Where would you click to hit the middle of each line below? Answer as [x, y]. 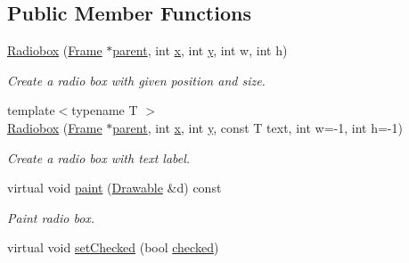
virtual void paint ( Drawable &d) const [115, 188]
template [31, 110]
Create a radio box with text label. [99, 157]
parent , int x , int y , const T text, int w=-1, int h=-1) [258, 127]
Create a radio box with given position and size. [136, 80]
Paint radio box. [51, 217]
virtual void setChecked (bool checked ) [113, 247]
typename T [105, 110]
